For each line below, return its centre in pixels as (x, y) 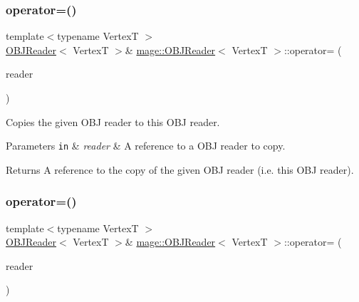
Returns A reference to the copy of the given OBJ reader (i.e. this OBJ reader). (180, 169)
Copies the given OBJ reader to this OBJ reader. (113, 121)
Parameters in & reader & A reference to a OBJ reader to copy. (146, 146)
